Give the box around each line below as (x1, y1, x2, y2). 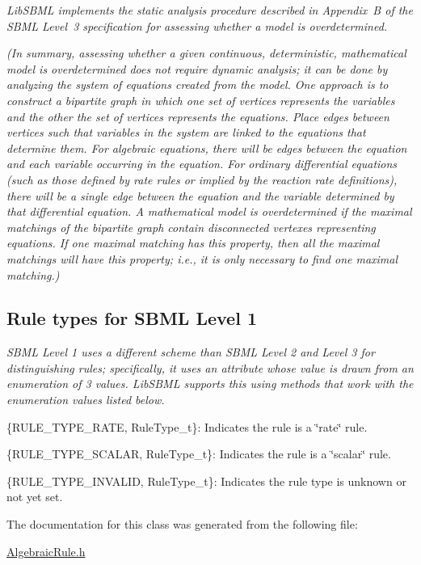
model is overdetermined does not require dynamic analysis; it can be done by (6, 60, 388, 77)
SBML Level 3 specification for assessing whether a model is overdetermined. (6, 17, 388, 34)
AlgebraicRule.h (6, 542, 86, 559)
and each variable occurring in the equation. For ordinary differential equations (6, 155, 398, 172)
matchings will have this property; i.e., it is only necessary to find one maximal (6, 250, 398, 267)
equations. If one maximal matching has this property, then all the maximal (6, 234, 380, 251)
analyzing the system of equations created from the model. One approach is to (6, 76, 389, 93)
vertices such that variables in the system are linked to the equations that (6, 124, 366, 141)
